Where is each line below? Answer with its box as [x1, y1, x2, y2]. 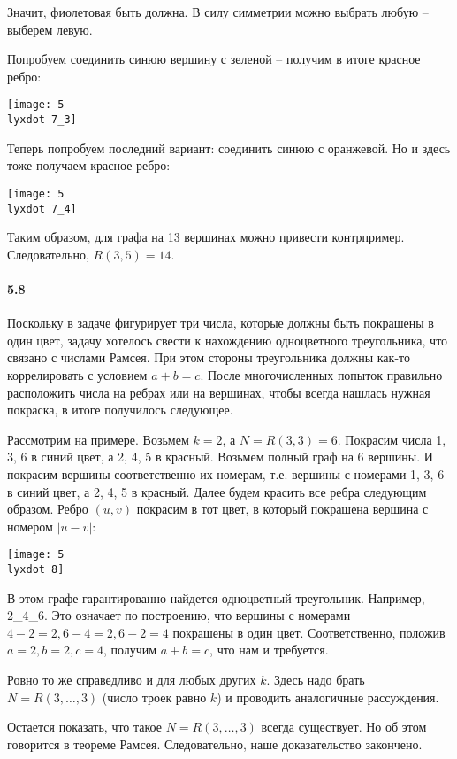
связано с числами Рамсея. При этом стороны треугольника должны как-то [7, 348, 410, 367]
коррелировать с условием [7, 365, 148, 383]
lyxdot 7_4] [7, 202, 77, 215]
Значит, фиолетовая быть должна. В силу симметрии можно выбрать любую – [7, 3, 429, 20]
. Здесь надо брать [266, 670, 365, 688]
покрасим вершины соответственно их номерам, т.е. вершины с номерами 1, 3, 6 [7, 464, 445, 483]
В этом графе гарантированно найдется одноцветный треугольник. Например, [7, 588, 425, 607]
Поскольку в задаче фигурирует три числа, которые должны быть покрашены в [7, 314, 434, 332]
